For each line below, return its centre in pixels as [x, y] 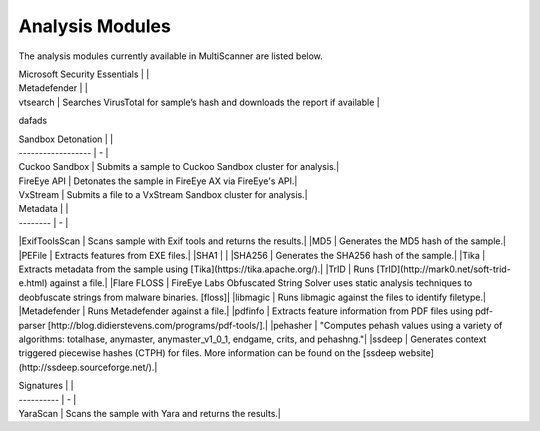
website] [416, 353]
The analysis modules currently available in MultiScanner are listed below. [171, 56]
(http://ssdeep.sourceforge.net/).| [88, 367]
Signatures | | [46, 386]
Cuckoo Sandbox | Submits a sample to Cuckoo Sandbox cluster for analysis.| [179, 167]
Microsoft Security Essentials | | [84, 74]
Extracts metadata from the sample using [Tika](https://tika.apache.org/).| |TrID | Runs [196, 269]
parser [32, 325]
